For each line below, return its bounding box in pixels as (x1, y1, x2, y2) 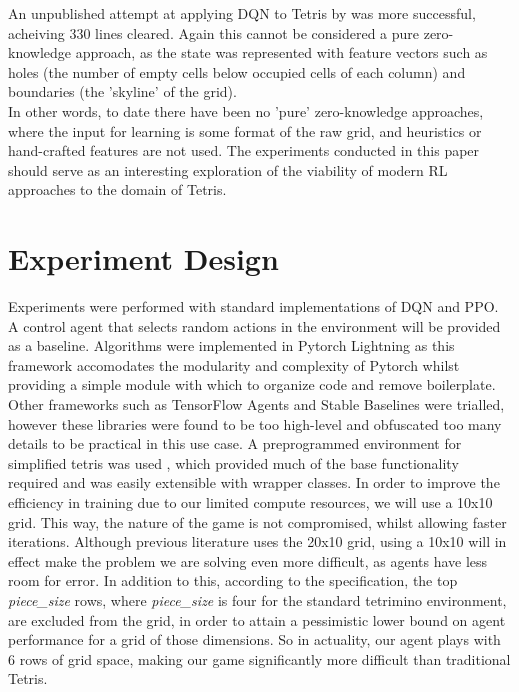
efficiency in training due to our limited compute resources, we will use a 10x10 (8, 492, 493, 512)
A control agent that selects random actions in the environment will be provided (8, 315, 501, 336)
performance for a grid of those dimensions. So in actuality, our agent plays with (8, 629, 501, 650)
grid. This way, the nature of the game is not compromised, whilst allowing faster (8, 511, 507, 532)
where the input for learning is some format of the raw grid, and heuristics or (8, 120, 482, 141)
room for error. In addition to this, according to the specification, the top (8, 570, 458, 591)
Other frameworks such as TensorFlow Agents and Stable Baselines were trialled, (8, 394, 505, 415)
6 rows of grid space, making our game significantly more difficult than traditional (8, 648, 511, 669)
